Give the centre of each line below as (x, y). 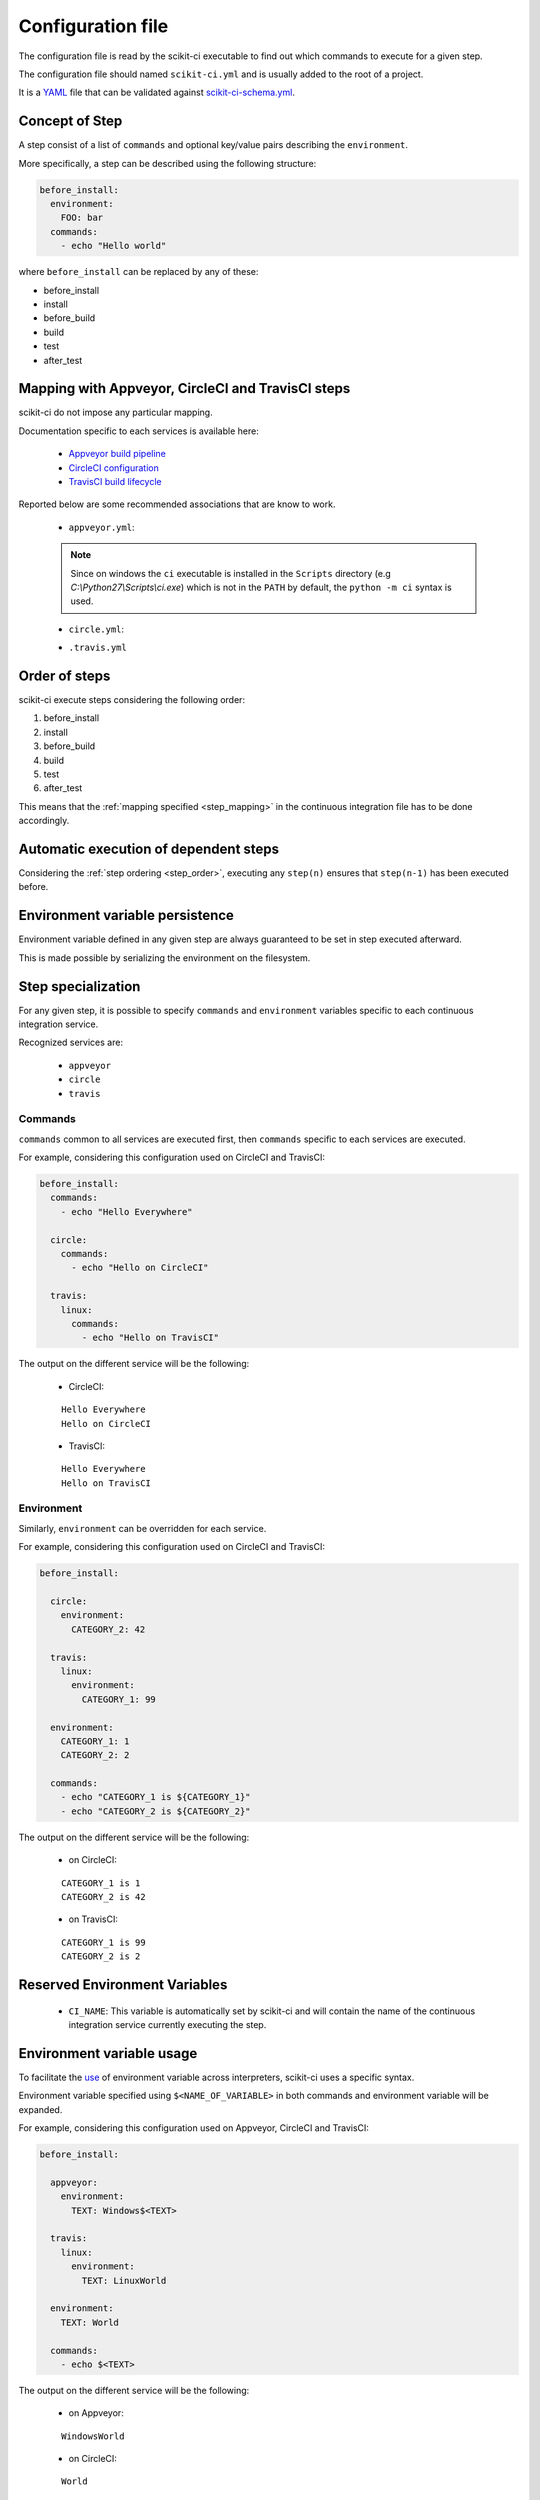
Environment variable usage (108, 2053)
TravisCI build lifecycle (115, 481)
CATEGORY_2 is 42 (103, 1897)
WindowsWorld (93, 2436)
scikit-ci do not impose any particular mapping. (116, 412)
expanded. (40, 2109)
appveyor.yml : (101, 527)
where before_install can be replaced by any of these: (138, 272)
